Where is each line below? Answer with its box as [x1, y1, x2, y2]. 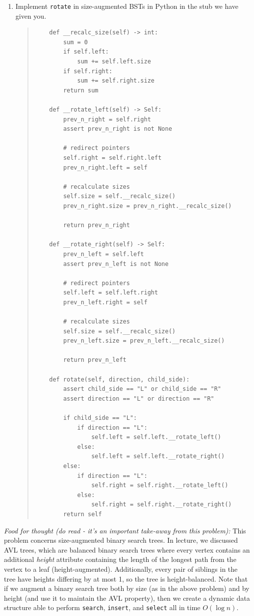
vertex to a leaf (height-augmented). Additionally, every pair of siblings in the [4, 563, 238, 574]
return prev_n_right [63, 222, 130, 229]
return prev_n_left [63, 356, 127, 364]
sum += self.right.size [77, 77, 154, 85]
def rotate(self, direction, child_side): [49, 376, 190, 383]
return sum [63, 87, 99, 94]
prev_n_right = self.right [63, 116, 151, 123]
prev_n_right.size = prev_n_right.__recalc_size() [63, 202, 232, 209]
